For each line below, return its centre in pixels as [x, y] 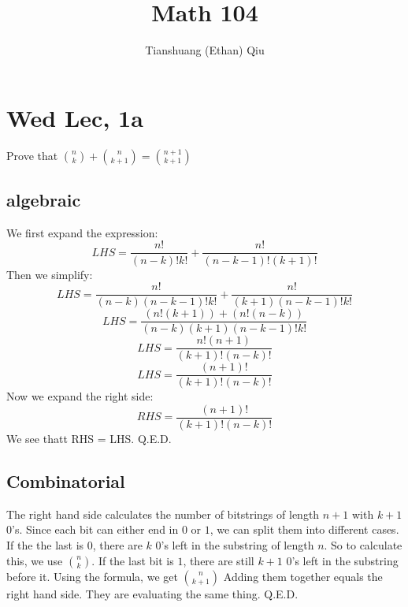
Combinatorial [66, 481]
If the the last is [45, 545]
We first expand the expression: [82, 232]
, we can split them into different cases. [304, 529]
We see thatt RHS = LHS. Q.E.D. [89, 439]
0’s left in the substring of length [235, 545]
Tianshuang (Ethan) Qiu [205, 50]
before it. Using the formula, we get [92, 576]
